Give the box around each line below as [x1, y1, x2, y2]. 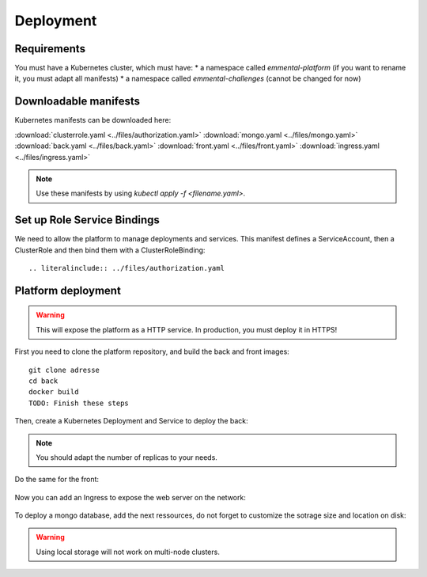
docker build [28, 388, 79, 397]
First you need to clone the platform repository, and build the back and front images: [14, 347, 290, 356]
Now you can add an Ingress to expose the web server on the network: [14, 492, 247, 502]
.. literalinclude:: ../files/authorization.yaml [28, 264, 225, 272]
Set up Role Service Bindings [14, 214, 160, 227]
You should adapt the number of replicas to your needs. [36, 452, 217, 462]
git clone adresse [28, 365, 100, 374]
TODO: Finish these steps [28, 398, 130, 408]
